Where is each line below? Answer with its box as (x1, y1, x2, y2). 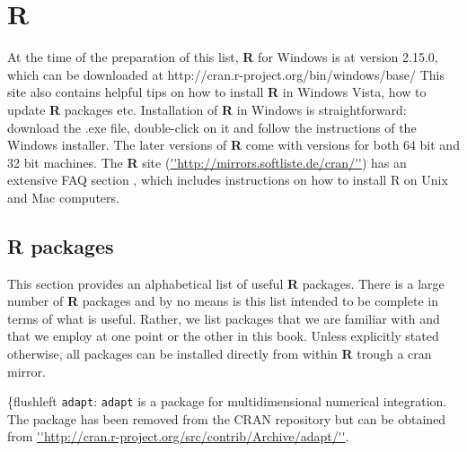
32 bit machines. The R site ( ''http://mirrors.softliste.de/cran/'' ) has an (7, 152, 407, 171)
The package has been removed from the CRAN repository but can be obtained (7, 409, 446, 428)
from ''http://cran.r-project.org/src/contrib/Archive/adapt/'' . (7, 427, 349, 446)
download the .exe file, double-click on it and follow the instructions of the (7, 117, 417, 136)
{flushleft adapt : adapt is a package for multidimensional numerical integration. (7, 392, 447, 411)
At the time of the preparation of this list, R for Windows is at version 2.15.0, (7, 48, 438, 66)
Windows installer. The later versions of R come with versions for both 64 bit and (7, 135, 460, 154)
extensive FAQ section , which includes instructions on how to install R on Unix (7, 170, 448, 189)
